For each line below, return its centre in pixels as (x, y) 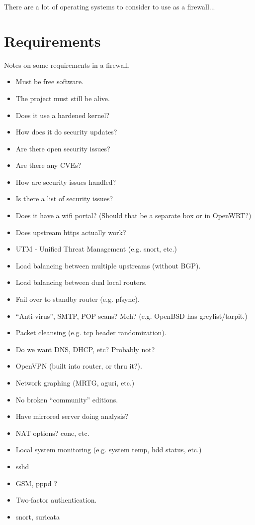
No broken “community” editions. (67, 399)
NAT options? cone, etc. (52, 433)
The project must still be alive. (63, 98)
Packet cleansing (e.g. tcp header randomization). (91, 332)
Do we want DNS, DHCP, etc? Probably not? (85, 349)
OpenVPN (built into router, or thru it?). (79, 366)
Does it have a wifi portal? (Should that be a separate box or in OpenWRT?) (133, 215)
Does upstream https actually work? (71, 232)
